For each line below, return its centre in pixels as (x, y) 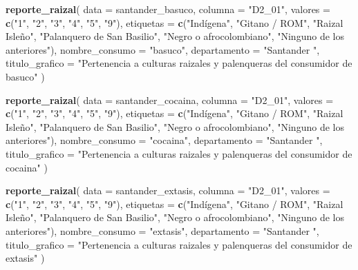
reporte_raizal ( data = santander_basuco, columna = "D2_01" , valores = (168, 9)
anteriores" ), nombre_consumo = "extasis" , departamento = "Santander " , (162, 230)
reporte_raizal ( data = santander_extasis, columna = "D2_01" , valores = (168, 190)
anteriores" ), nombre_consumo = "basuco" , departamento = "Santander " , (163, 49)
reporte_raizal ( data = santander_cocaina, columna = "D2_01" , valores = (170, 100)
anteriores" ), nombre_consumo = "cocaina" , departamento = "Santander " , (164, 140)
